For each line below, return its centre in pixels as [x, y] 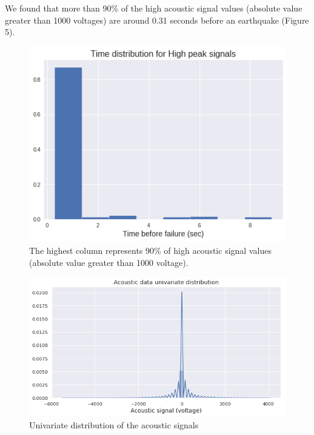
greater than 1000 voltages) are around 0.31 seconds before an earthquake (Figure [157, 20]
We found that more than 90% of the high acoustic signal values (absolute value [154, 8]
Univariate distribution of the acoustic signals [114, 425]
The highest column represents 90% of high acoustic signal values [150, 250]
